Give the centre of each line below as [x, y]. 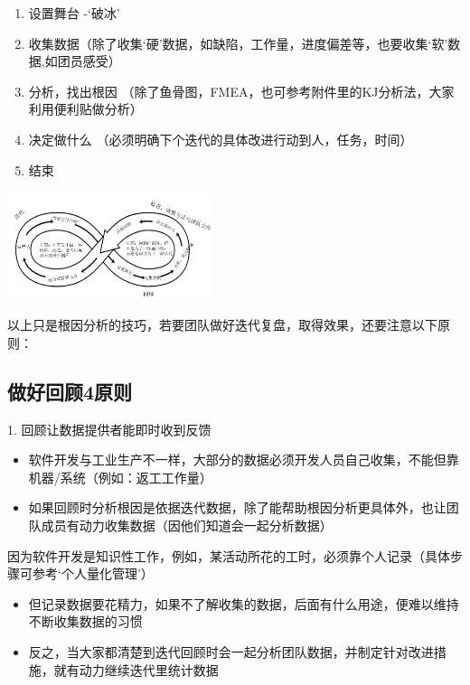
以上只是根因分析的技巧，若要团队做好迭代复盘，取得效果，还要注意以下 [222, 325]
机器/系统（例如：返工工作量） [120, 477]
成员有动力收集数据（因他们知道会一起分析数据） [187, 525]
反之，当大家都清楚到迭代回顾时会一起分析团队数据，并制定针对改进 [231, 651]
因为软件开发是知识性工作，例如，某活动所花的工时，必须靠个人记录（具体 [229, 555]
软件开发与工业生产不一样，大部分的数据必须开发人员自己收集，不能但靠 [244, 460]
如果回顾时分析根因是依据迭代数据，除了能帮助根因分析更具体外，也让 [237, 507]
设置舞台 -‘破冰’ [74, 13]
